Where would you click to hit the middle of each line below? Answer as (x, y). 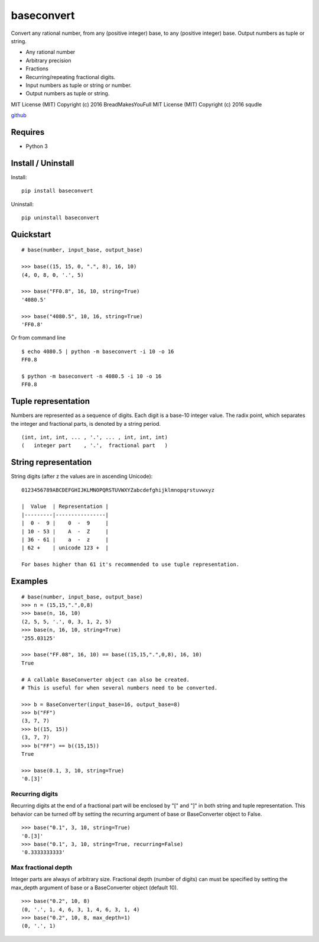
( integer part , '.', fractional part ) (95, 446)
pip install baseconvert (57, 191)
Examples (30, 582)
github (19, 115)
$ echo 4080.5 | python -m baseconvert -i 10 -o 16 (98, 351)
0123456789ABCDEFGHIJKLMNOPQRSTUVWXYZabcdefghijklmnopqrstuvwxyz (118, 490)
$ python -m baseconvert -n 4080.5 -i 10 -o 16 (92, 376)
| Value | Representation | (65, 506)
